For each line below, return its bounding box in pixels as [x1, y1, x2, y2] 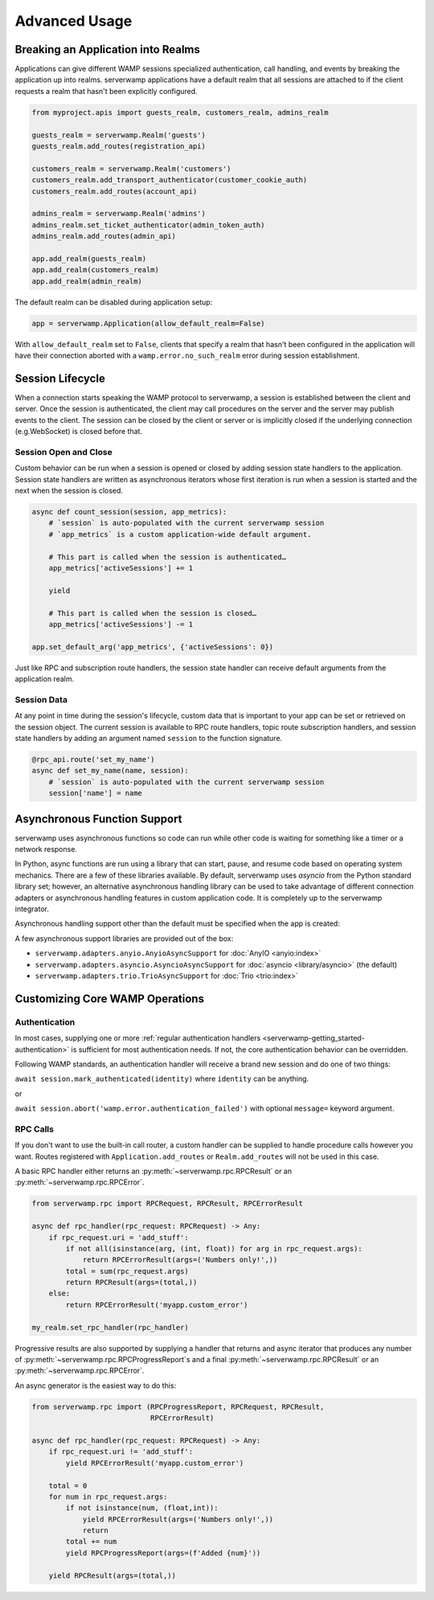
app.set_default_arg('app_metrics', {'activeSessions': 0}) [31, 642, 274, 651]
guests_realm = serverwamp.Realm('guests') [31, 130, 207, 140]
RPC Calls [14, 1123, 54, 1135]
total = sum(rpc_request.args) [65, 1266, 189, 1275]
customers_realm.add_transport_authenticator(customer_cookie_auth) [31, 175, 308, 185]
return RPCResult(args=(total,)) [65, 1278, 198, 1287]
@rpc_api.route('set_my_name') [31, 755, 156, 763]
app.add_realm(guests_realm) [31, 254, 147, 263]
